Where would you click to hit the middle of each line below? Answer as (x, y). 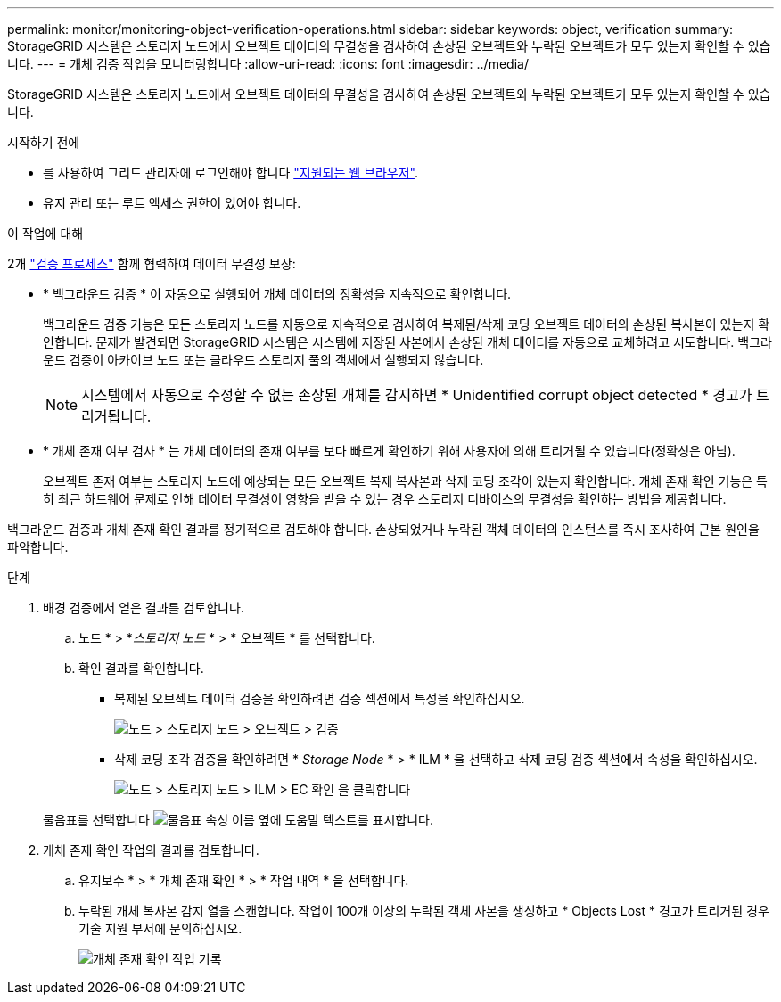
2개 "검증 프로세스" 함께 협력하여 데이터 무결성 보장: (152, 263)
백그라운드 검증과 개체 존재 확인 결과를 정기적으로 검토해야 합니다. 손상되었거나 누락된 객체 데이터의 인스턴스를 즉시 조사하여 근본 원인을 (383, 529)
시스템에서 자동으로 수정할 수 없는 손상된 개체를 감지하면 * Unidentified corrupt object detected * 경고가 (417, 395)
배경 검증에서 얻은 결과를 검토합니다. (144, 608)
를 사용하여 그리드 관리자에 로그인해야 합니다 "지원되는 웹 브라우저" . (230, 172)
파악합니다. (38, 547)
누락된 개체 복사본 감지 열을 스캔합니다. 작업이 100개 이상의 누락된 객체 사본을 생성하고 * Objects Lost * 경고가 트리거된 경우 (424, 911)
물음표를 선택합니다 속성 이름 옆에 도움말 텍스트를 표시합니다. (238, 820)
